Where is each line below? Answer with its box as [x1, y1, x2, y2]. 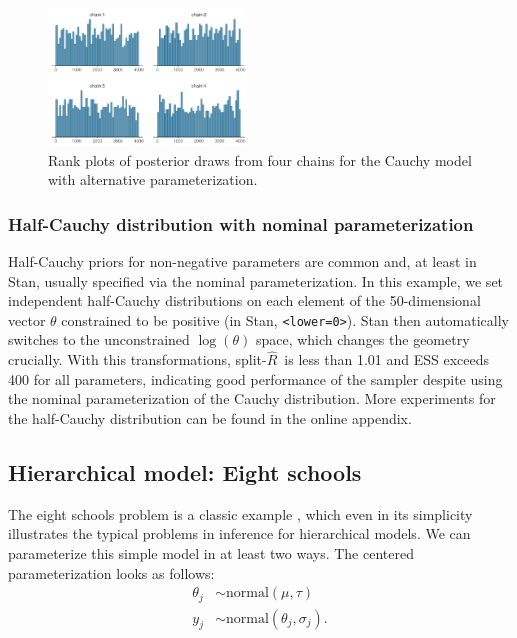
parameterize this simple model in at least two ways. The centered [8, 542, 414, 563]
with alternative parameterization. [48, 169, 258, 190]
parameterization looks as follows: [8, 562, 215, 583]
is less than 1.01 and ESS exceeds [284, 349, 489, 370]
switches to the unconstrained [8, 329, 190, 350]
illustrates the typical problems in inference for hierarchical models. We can [8, 523, 471, 544]
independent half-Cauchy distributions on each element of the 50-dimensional [8, 290, 481, 311]
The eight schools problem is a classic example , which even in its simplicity [8, 503, 473, 524]
